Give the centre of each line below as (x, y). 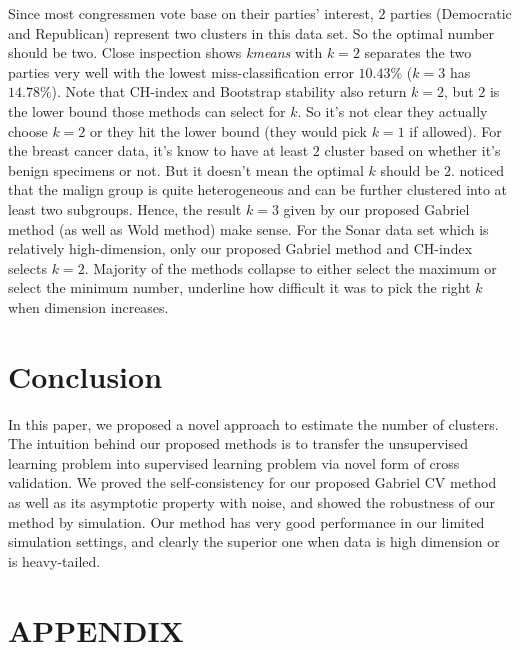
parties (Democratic (451, 13)
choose (28, 130)
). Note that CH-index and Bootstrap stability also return (229, 91)
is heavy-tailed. (54, 560)
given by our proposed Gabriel (376, 208)
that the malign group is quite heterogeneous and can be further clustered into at (257, 189)
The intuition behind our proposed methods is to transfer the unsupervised (238, 443)
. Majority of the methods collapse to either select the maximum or (290, 267)
